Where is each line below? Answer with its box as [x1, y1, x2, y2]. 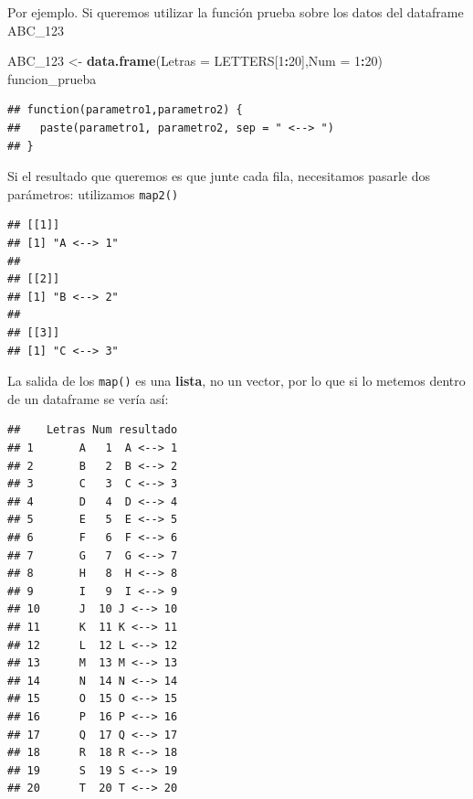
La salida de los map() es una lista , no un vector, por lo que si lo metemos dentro [7, 371, 466, 390]
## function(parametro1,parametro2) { [7, 103, 243, 117]
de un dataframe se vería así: [7, 389, 169, 408]
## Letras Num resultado [7, 423, 178, 437]
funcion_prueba [7, 69, 97, 88]
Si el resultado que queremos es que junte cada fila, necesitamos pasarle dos [7, 166, 430, 186]
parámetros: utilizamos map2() [7, 184, 179, 203]
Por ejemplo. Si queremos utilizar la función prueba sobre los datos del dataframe [7, 3, 464, 21]
